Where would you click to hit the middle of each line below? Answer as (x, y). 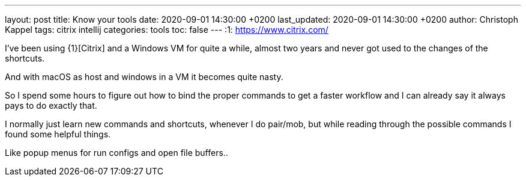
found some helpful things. (58, 134)
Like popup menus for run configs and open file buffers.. (116, 153)
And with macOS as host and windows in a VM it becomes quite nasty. (144, 77)
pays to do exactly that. (51, 105)
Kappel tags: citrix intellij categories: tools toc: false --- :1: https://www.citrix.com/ (167, 30)
